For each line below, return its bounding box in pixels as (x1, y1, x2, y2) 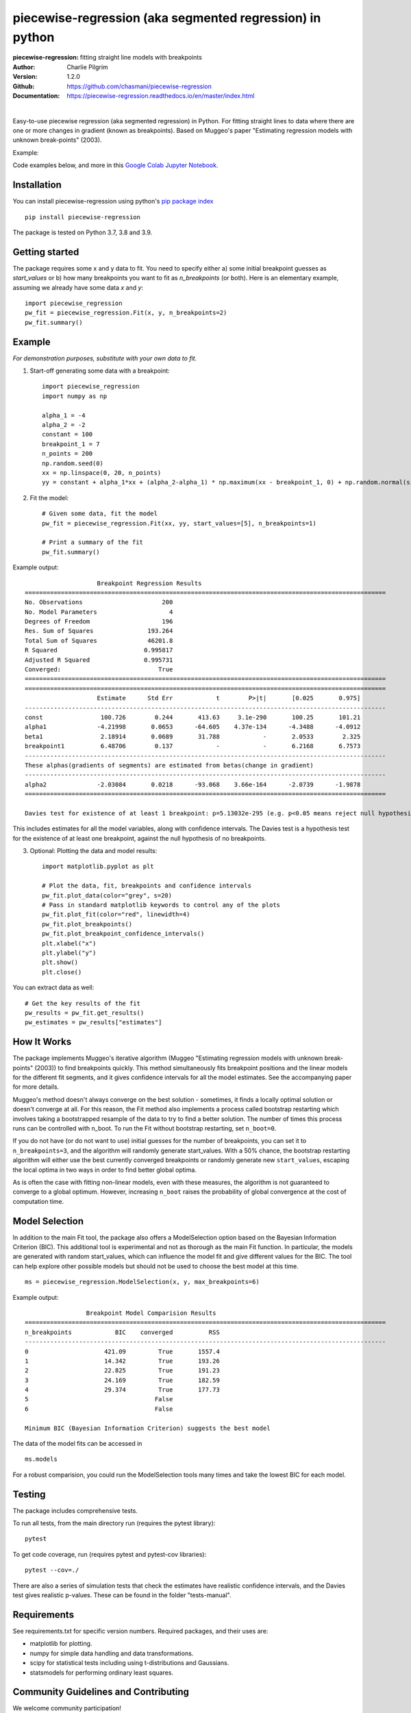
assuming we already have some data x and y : (12, 283, 144, 291)
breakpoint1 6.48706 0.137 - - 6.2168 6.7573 (25, 742, 361, 750)
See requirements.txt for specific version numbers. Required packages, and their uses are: (12, 1627, 269, 1635)
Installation (12, 179, 62, 191)
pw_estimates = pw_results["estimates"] (25, 1018, 162, 1026)
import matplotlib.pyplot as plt (42, 863, 154, 870)
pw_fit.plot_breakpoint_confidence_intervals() (42, 930, 205, 938)
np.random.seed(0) (42, 459, 104, 467)
